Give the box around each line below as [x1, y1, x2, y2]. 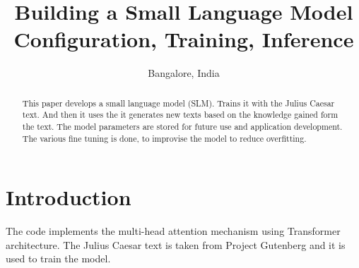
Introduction [6, 183, 131, 212]
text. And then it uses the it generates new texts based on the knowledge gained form [22, 109, 339, 121]
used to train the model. [6, 251, 111, 266]
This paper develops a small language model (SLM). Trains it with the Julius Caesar [22, 97, 335, 109]
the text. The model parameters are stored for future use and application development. [22, 121, 343, 133]
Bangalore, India [148, 66, 220, 80]
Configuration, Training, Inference [13, 25, 354, 54]
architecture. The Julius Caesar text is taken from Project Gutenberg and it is [6, 237, 346, 252]
